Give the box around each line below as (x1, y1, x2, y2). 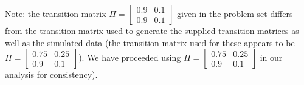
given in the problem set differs (177, 7, 293, 19)
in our (260, 51, 283, 64)
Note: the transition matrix (5, 7, 106, 19)
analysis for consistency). (5, 68, 98, 81)
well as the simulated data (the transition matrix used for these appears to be (5, 36, 295, 49)
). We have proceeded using (78, 51, 181, 64)
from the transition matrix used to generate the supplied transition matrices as (5, 24, 299, 36)
